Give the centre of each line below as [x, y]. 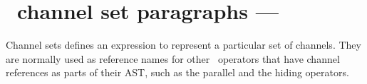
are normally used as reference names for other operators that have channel [173, 58]
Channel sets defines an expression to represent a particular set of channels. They [183, 45]
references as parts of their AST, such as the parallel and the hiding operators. [177, 72]
